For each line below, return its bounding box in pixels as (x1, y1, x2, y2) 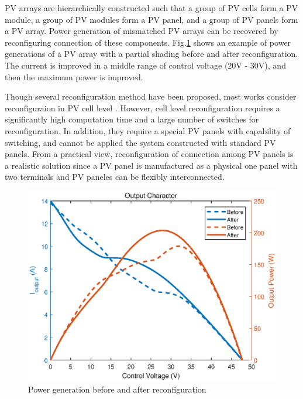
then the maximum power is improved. (5, 70, 143, 83)
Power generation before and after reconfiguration (28, 383, 206, 395)
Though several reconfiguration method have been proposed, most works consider (5, 90, 297, 103)
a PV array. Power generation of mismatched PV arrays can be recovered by (5, 25, 278, 37)
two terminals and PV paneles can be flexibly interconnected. (5, 170, 225, 183)
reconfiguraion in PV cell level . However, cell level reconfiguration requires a (5, 101, 280, 114)
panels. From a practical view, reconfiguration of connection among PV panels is (5, 148, 294, 160)
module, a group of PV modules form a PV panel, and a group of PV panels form (5, 13, 298, 25)
